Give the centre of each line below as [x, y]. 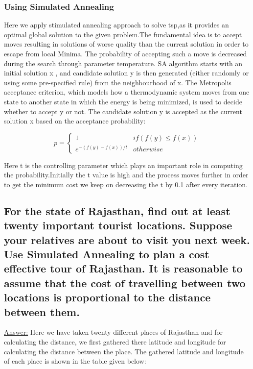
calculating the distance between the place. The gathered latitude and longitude [124, 351]
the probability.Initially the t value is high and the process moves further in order [126, 175]
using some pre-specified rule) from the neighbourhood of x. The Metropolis [118, 82]
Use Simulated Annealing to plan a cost [107, 254]
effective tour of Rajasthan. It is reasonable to [123, 268]
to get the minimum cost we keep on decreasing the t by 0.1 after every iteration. [126, 184]
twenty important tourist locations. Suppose [118, 225]
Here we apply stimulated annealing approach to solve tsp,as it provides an [116, 25]
